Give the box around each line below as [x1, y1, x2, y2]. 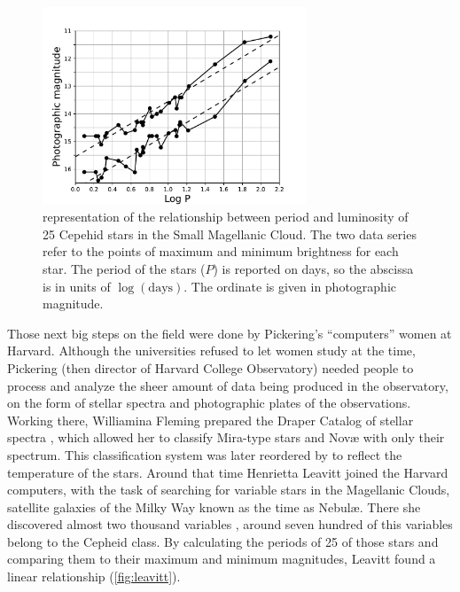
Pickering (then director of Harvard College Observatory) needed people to [7, 358, 414, 377]
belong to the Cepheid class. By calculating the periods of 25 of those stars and [7, 532, 439, 550]
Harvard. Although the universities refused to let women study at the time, [7, 341, 416, 360]
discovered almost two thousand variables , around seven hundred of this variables [7, 515, 453, 534]
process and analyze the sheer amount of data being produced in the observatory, [7, 376, 448, 394]
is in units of [43, 277, 111, 295]
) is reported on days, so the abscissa [213, 259, 414, 277]
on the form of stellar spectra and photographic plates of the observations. [7, 393, 411, 412]
